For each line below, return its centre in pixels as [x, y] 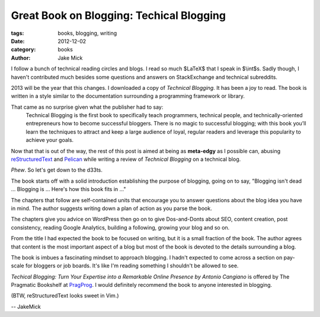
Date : [18, 41]
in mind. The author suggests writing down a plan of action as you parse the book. [112, 208]
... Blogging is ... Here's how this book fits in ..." [68, 189]
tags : [17, 33]
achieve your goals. [50, 140]
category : [23, 50]
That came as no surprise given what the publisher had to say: [87, 107]
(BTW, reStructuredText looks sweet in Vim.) [65, 296]
